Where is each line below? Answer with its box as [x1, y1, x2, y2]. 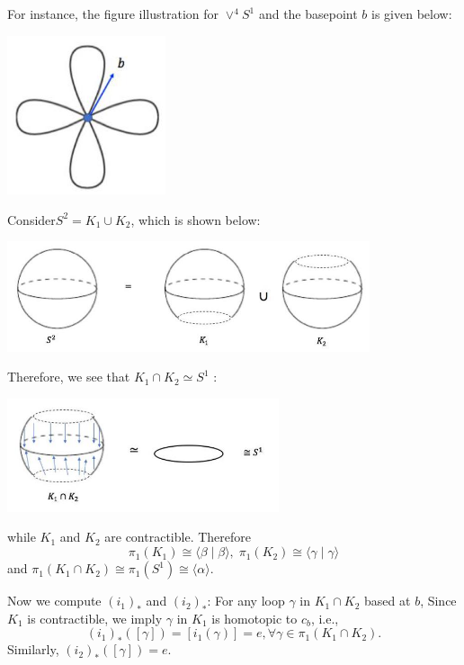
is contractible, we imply [27, 608, 163, 627]
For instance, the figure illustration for [7, 4, 219, 22]
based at [364, 591, 411, 610]
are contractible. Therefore [104, 527, 251, 546]
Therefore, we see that [7, 367, 130, 386]
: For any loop [207, 591, 285, 610]
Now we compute [7, 591, 102, 610]
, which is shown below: [130, 210, 261, 229]
